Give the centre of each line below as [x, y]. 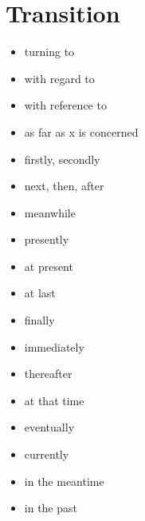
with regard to [59, 78]
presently [47, 239]
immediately [54, 346]
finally [39, 320]
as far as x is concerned [81, 131]
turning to [49, 52]
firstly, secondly [62, 159]
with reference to [65, 105]
